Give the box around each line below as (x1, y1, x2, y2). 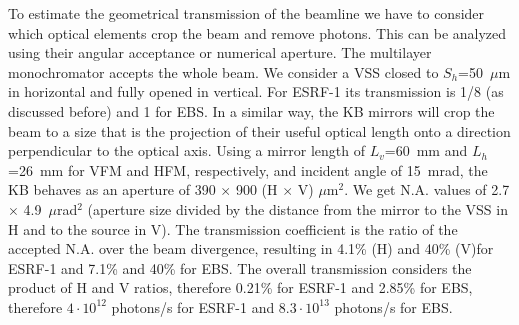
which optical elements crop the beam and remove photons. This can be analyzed (8, 22, 507, 43)
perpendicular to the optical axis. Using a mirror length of (8, 140, 365, 161)
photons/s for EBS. (334, 296, 453, 317)
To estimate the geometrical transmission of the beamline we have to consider (8, 3, 485, 23)
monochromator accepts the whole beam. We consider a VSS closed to (8, 61, 439, 82)
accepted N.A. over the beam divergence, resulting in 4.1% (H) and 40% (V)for (8, 238, 494, 259)
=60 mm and (384, 140, 468, 161)
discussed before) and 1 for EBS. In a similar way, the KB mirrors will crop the (8, 100, 495, 121)
